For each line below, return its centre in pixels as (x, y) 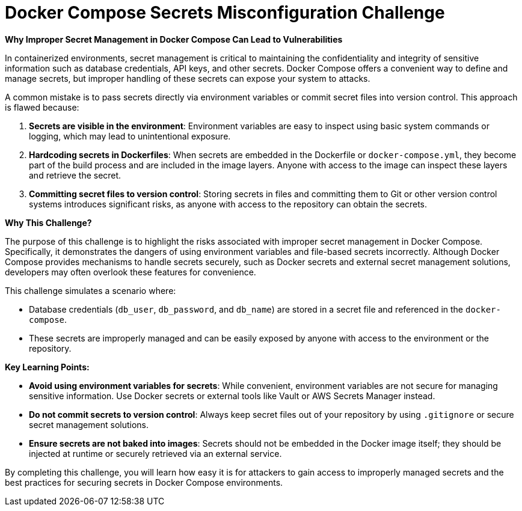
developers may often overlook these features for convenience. (130, 272)
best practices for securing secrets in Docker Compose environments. (144, 482)
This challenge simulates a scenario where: (91, 290)
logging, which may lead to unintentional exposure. (130, 136)
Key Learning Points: (47, 367)
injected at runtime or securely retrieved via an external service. (155, 453)
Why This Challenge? (48, 222)
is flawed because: (42, 107)
